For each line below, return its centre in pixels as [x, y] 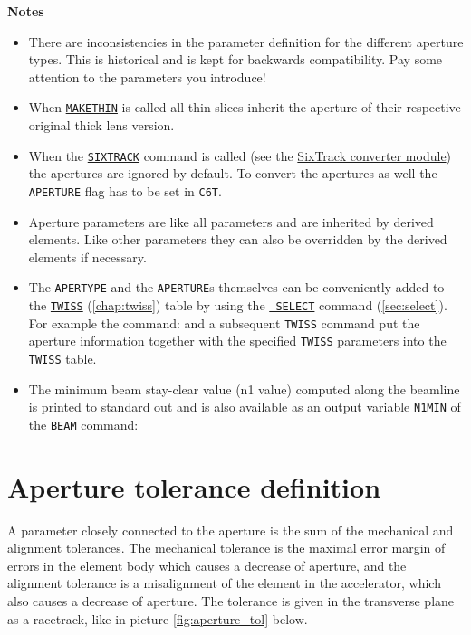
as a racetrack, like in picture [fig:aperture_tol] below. [158, 618]
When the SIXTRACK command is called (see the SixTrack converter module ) [240, 155]
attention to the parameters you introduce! [147, 76]
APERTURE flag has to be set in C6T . [125, 190]
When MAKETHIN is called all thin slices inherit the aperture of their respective [245, 107]
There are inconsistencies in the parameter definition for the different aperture [246, 41]
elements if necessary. [87, 256]
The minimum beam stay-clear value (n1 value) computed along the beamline [244, 389]
